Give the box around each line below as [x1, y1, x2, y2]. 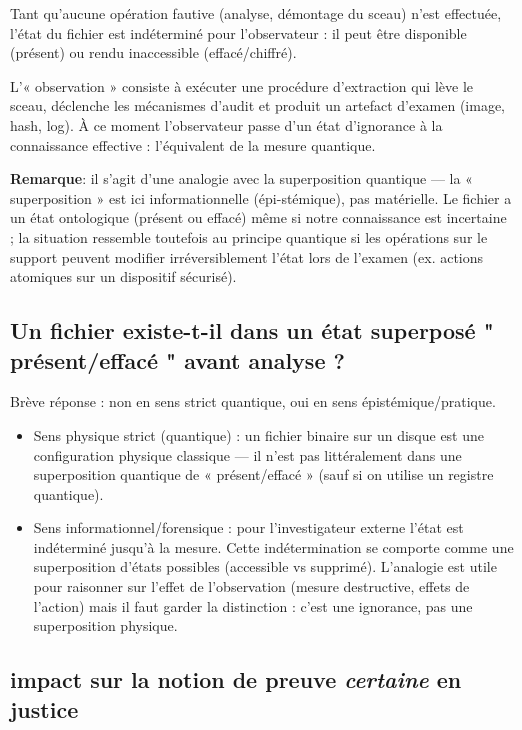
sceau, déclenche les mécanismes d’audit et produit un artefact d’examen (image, [10, 95, 506, 116]
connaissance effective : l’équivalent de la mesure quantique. [10, 134, 376, 155]
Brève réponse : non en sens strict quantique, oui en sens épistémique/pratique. [10, 391, 496, 412]
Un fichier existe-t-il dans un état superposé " [10, 315, 494, 346]
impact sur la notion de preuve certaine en [10, 664, 462, 695]
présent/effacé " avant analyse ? [10, 344, 345, 375]
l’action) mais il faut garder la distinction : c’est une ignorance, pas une [33, 595, 473, 616]
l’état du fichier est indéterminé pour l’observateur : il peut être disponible [10, 22, 467, 43]
